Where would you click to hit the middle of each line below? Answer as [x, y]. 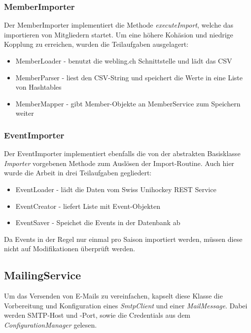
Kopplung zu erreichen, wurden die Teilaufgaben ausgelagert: [96, 44]
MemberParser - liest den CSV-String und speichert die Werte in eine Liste [129, 77]
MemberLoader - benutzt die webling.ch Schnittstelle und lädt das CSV [124, 61]
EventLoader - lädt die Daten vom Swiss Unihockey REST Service [116, 189]
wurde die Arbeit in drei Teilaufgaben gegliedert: [78, 173]
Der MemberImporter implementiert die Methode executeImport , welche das [119, 25]
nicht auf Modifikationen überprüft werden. [70, 249]
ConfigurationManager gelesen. [51, 324]
